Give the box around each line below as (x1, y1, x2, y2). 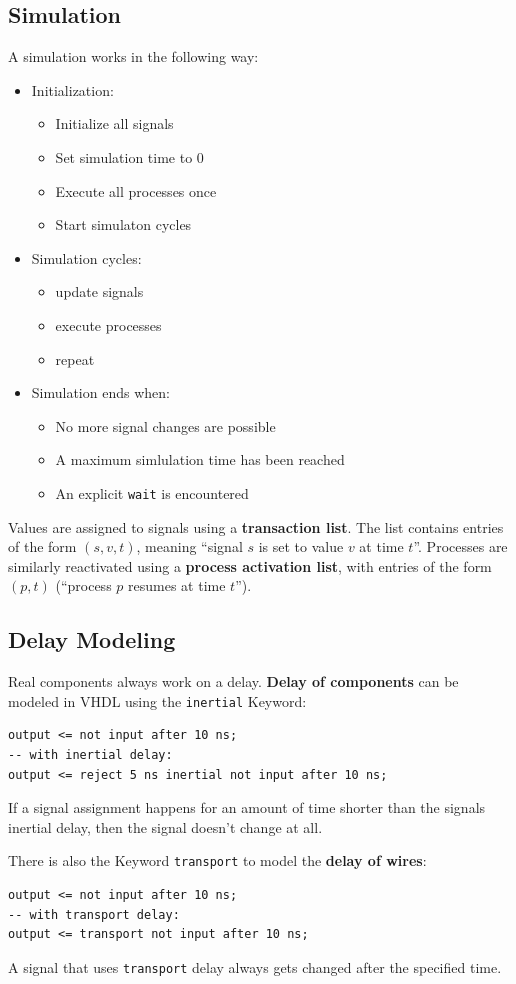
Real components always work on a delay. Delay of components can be (8, 671, 459, 692)
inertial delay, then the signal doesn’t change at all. (8, 816, 323, 837)
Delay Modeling (8, 624, 176, 655)
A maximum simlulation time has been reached (55, 449, 345, 470)
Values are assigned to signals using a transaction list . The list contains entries (8, 516, 504, 537)
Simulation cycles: (31, 247, 142, 268)
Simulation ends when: (31, 382, 170, 403)
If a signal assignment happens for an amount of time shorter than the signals (8, 797, 486, 818)
